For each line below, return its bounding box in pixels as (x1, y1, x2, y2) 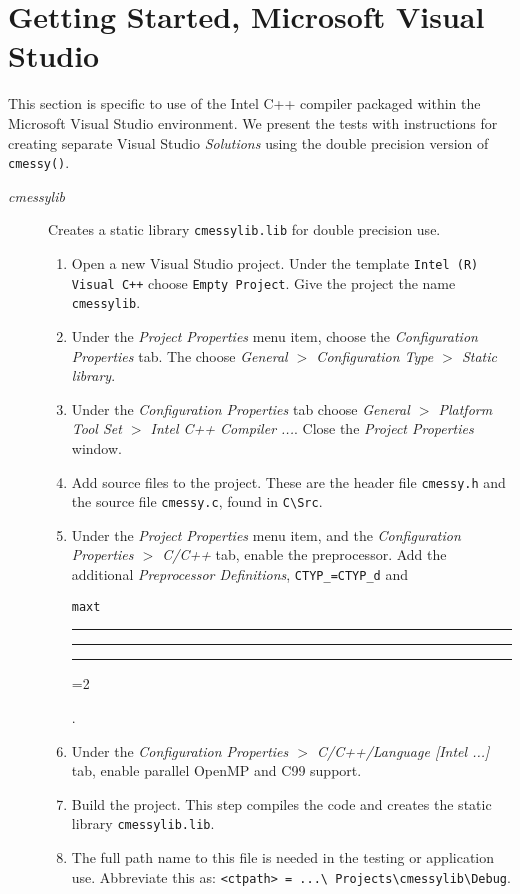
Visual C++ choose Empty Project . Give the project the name (71, 272, 456, 293)
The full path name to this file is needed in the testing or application (71, 846, 495, 867)
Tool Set (71, 418, 122, 439)
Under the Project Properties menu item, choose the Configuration (71, 325, 478, 346)
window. (71, 437, 122, 458)
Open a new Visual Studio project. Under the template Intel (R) (71, 253, 479, 273)
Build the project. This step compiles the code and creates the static (71, 793, 492, 814)
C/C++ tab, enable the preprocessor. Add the (162, 544, 447, 565)
